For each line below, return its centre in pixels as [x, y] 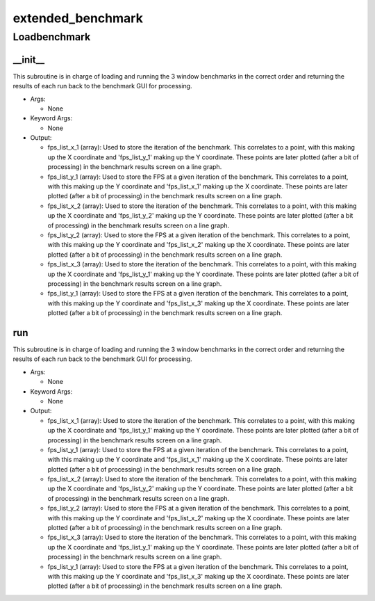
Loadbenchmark [52, 37]
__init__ [29, 59]
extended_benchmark [78, 18]
